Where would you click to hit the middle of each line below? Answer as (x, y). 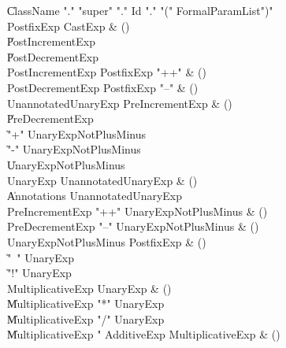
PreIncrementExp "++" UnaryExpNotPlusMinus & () (137, 211)
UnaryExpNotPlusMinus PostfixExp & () (107, 241)
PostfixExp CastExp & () (69, 26)
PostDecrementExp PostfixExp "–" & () (103, 87)
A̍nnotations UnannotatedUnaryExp (95, 196)
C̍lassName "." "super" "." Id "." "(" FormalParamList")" (140, 10)
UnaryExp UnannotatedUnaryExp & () (102, 180)
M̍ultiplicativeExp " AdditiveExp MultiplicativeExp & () (144, 334)
